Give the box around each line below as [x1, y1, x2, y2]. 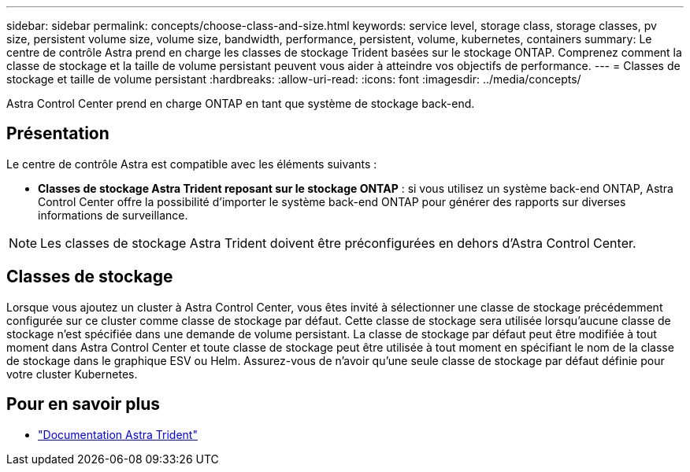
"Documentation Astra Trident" [38, 427, 198, 441]
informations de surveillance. [38, 208, 188, 222]
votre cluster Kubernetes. [6, 367, 138, 381]
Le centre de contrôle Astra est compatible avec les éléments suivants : [6, 157, 377, 171]
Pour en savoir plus [6, 394, 161, 415]
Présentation [6, 124, 109, 144]
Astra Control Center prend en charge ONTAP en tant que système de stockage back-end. [6, 97, 475, 110]
